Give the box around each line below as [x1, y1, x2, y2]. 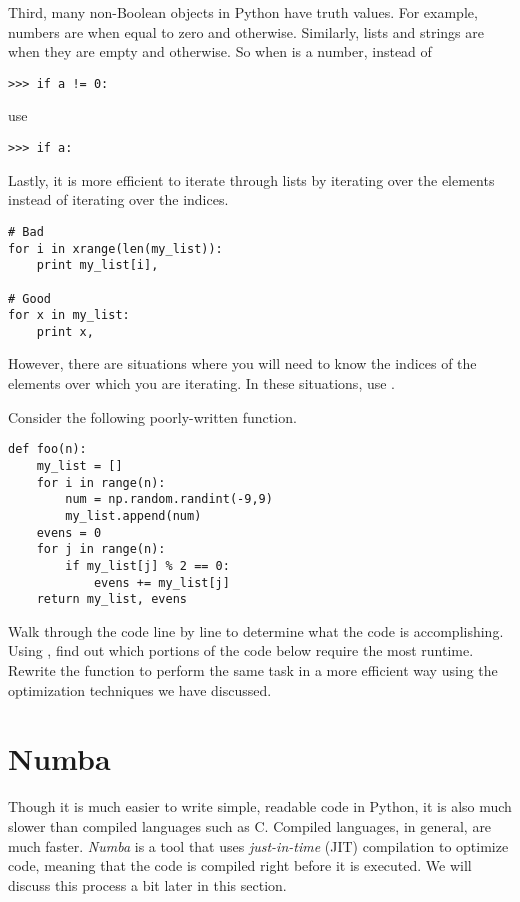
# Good [8, 291, 51, 306]
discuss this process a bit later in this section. [8, 874, 287, 895]
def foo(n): [8, 442, 87, 457]
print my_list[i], [36, 258, 159, 273]
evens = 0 [36, 525, 102, 540]
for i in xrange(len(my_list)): [8, 241, 223, 256]
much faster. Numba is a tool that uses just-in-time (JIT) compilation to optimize [8, 835, 509, 856]
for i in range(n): [36, 475, 166, 490]
